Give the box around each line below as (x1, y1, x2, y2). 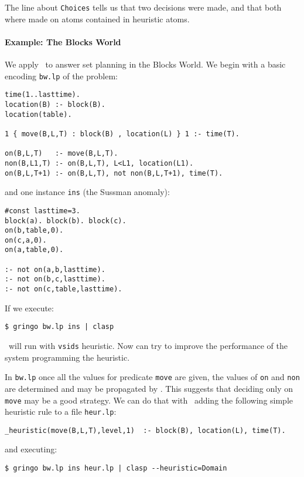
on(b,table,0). (5, 226, 64, 235)
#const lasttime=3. (5, 206, 80, 215)
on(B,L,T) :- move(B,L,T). (5, 149, 118, 158)
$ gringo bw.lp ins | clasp (5, 323, 114, 331)
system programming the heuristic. (5, 351, 130, 363)
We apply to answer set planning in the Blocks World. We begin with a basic (5, 58, 286, 70)
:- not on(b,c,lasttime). (5, 275, 105, 284)
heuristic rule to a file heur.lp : (5, 405, 117, 418)
